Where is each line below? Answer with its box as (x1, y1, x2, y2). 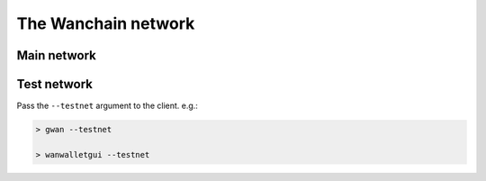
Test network (16, 77, 94, 92)
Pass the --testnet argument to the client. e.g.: (16, 100, 198, 112)
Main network (16, 48, 96, 63)
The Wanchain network (16, 14, 195, 33)
